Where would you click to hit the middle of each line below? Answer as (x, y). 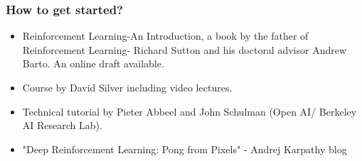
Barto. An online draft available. (93, 63)
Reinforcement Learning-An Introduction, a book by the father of (165, 36)
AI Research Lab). (62, 125)
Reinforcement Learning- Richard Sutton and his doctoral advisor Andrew (185, 49)
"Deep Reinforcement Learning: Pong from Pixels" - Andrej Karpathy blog (185, 149)
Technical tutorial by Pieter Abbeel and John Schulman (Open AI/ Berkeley (190, 111)
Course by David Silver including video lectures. (127, 87)
